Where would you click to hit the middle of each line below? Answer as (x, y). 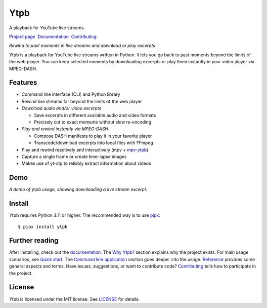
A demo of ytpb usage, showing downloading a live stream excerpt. (78, 190)
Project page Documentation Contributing (53, 37)
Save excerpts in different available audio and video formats (95, 115)
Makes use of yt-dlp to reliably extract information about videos (86, 163)
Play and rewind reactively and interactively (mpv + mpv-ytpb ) (85, 150)
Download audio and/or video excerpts (61, 108)
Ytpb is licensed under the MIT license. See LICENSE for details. (74, 299)
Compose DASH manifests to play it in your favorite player (93, 136)
